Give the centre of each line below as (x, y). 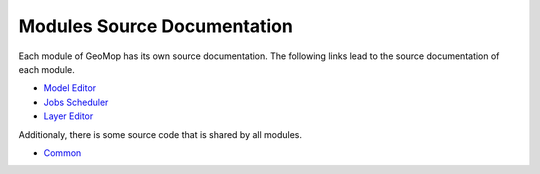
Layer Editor (68, 116)
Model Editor (70, 88)
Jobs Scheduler (76, 102)
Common (62, 152)
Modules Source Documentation (156, 26)
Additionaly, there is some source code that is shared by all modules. (160, 134)
